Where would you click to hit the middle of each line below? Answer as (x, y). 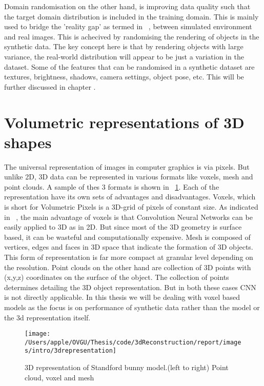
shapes (28, 142)
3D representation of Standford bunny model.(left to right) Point (127, 367)
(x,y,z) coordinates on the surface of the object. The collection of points (117, 277)
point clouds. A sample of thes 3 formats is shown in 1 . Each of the (112, 186)
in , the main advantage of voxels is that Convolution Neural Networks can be (128, 217)
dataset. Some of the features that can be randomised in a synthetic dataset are (129, 66)
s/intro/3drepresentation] (70, 351)
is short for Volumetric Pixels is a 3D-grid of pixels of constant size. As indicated (131, 207)
